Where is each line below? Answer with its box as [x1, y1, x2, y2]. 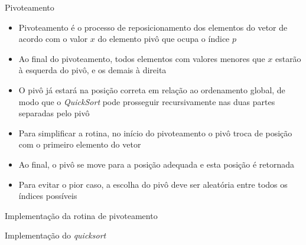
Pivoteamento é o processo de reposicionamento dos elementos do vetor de [18, 21, 288, 33]
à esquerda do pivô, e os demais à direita [18, 64, 167, 76]
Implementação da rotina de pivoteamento [5, 209, 158, 221]
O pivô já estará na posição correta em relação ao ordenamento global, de [18, 83, 285, 96]
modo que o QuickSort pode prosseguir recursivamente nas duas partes [18, 95, 275, 107]
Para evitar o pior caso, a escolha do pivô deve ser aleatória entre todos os [18, 178, 288, 190]
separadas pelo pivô [18, 107, 90, 119]
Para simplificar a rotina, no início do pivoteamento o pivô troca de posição [18, 126, 292, 139]
